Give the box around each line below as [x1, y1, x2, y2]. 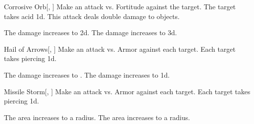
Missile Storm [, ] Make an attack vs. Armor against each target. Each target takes [4, 86, 251, 96]
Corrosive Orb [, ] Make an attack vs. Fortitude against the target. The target [4, 1, 236, 11]
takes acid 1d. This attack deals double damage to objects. [4, 11, 180, 21]
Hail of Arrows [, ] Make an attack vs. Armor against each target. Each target [4, 43, 236, 54]
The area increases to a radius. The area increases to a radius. [4, 112, 190, 122]
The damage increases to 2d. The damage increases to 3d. [4, 27, 177, 38]
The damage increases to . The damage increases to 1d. [4, 69, 170, 80]
